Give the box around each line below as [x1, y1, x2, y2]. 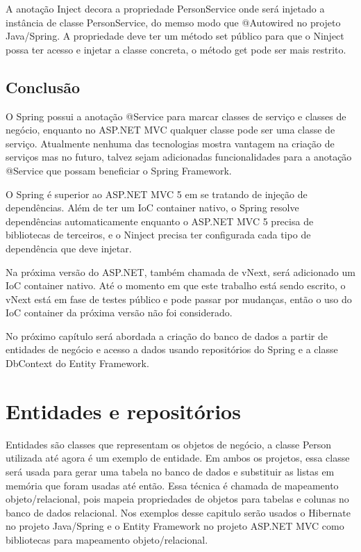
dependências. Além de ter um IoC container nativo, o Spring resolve [6, 200, 299, 215]
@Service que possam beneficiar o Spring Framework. [6, 163, 232, 177]
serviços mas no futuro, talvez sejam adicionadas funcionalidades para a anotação [6, 149, 352, 164]
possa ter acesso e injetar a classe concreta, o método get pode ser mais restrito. [6, 42, 346, 56]
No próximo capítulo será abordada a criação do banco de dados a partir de [6, 328, 328, 343]
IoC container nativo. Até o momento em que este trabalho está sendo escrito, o [6, 278, 346, 293]
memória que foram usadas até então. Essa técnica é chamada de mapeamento [6, 478, 339, 492]
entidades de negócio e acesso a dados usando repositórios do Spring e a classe [6, 342, 338, 357]
